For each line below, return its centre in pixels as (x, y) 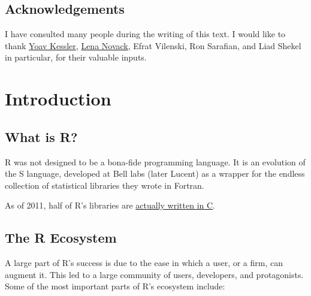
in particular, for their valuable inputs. (76, 57)
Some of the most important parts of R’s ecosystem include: (115, 286)
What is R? (41, 136)
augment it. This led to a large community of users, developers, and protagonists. (154, 274)
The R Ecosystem (61, 238)
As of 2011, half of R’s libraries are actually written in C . (110, 205)
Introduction (58, 99)
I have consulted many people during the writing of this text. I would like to (145, 34)
